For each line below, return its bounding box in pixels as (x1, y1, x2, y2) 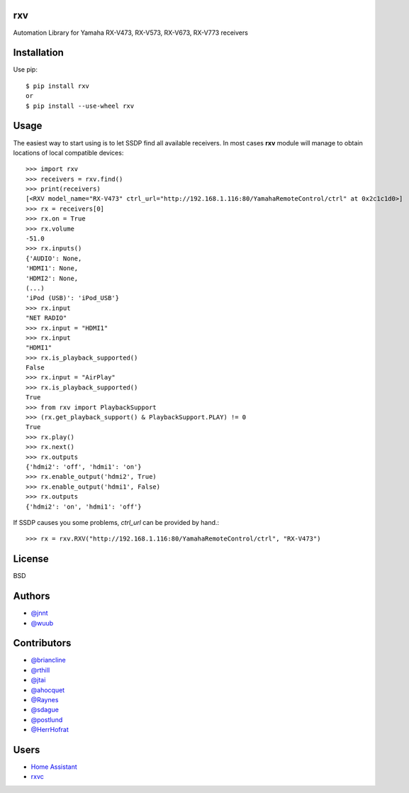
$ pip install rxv (26, 82, 90, 90)
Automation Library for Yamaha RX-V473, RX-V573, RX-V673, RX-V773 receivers (13, 28, 248, 37)
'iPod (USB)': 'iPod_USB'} (26, 294, 120, 302)
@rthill (30, 665, 50, 674)
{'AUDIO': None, (26, 254, 82, 262)
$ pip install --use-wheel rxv (26, 101, 135, 110)
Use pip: (13, 65, 38, 74)
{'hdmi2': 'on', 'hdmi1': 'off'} (26, 502, 142, 511)
